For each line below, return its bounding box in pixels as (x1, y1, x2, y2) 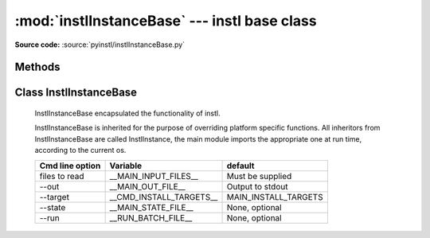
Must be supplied (226, 170, 292, 181)
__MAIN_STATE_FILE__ (109, 201, 194, 213)
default (226, 160, 255, 171)
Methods (14, 60, 61, 74)
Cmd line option (39, 160, 101, 171)
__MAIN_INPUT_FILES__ (109, 170, 199, 181)
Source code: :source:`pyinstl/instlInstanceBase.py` (14, 40, 186, 49)
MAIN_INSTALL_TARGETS (226, 191, 323, 202)
